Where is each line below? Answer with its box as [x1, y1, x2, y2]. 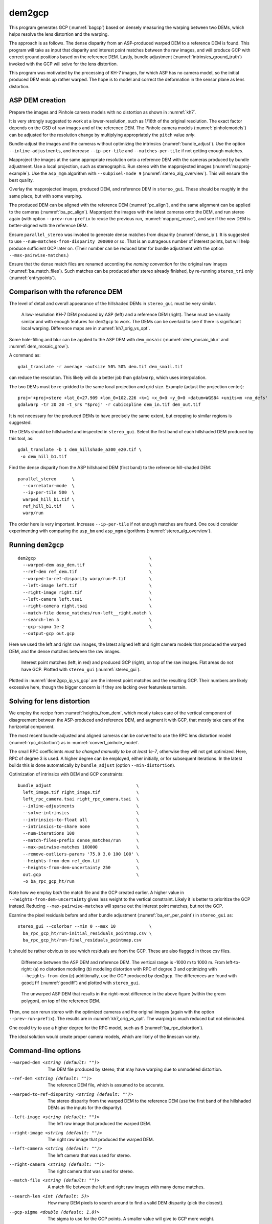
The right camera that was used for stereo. [47, 1168, 134, 1174]
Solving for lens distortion [9, 697, 90, 706]
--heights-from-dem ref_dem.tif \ [23, 858, 139, 864]
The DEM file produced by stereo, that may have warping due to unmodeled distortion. [47, 1066, 223, 1072]
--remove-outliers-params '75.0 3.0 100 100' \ [23, 851, 139, 857]
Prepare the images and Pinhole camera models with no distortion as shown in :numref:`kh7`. [9, 109, 197, 115]
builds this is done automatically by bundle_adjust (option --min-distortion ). [9, 762, 176, 768]
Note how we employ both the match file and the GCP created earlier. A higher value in [9, 889, 184, 895]
